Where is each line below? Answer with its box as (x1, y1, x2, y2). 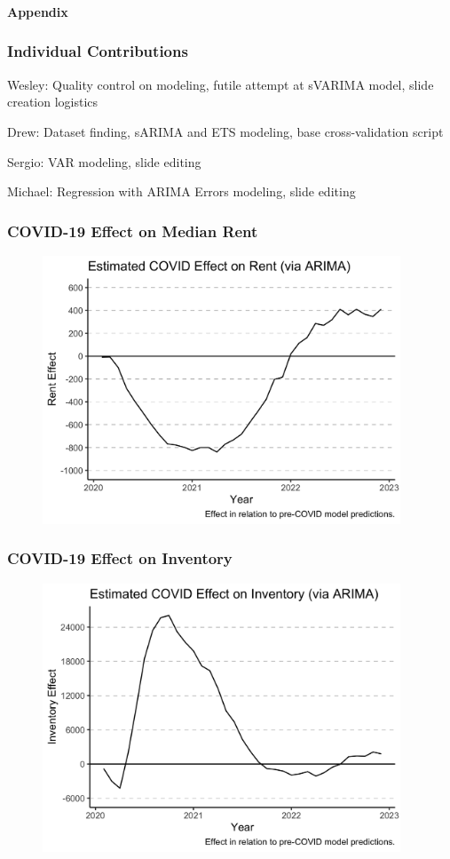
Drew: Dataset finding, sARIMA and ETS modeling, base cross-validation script (7, 122, 444, 140)
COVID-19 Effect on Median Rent (7, 219, 258, 242)
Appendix (7, 2, 68, 20)
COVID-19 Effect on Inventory (7, 547, 233, 569)
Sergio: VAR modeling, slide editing (7, 152, 201, 171)
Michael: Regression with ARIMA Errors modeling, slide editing (7, 182, 356, 201)
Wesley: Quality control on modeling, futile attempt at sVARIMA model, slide (7, 75, 434, 93)
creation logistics (7, 92, 99, 111)
